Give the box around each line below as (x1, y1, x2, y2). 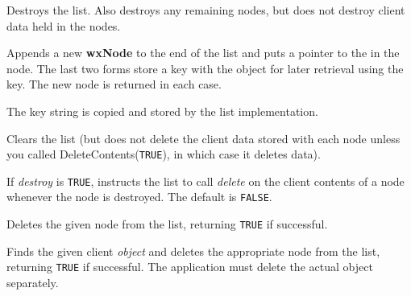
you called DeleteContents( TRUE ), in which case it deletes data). (6, 146, 321, 162)
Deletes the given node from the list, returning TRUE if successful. (6, 216, 328, 232)
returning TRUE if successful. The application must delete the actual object (6, 258, 373, 275)
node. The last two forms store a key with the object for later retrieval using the (6, 60, 404, 76)
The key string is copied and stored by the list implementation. (6, 102, 318, 119)
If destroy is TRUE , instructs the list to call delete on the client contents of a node (6, 172, 405, 189)
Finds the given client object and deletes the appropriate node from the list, (6, 242, 380, 259)
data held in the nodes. (6, 17, 121, 34)
